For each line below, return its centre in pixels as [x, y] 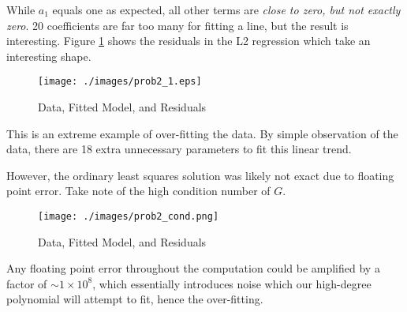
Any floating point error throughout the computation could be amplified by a [193, 268]
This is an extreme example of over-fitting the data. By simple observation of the [202, 133]
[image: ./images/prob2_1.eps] [120, 82]
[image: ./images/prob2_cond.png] [129, 216]
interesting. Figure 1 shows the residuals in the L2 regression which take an [189, 41]
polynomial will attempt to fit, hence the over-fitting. [135, 299]
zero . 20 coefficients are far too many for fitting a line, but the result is [177, 25]
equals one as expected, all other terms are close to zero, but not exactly [226, 9]
